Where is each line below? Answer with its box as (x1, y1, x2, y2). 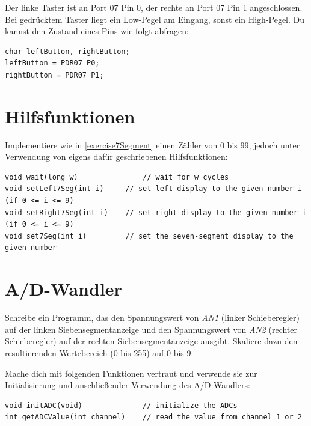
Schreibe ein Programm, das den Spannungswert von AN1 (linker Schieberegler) (5, 311, 300, 324)
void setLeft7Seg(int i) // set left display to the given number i (5, 184, 302, 193)
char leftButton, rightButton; (5, 47, 130, 56)
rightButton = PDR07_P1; (5, 70, 104, 79)
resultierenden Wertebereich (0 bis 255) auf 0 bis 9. (5, 346, 194, 359)
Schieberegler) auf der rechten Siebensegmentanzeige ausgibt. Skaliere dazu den (5, 335, 298, 347)
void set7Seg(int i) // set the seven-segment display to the (5, 231, 294, 240)
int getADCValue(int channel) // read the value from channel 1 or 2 (5, 413, 302, 422)
